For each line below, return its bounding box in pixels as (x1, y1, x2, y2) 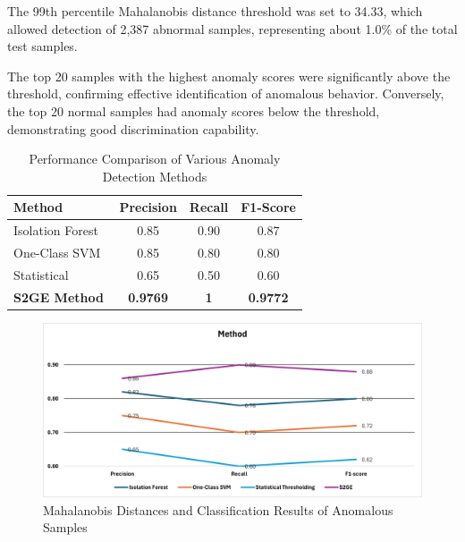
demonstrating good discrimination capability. (7, 119, 259, 138)
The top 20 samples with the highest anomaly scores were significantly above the (7, 66, 451, 85)
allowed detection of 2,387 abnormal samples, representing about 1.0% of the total (7, 19, 458, 38)
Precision (119, 198, 177, 216)
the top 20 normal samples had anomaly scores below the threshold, (7, 101, 380, 120)
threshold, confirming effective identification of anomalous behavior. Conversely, (7, 84, 444, 103)
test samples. (7, 37, 78, 55)
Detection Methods (102, 166, 207, 185)
